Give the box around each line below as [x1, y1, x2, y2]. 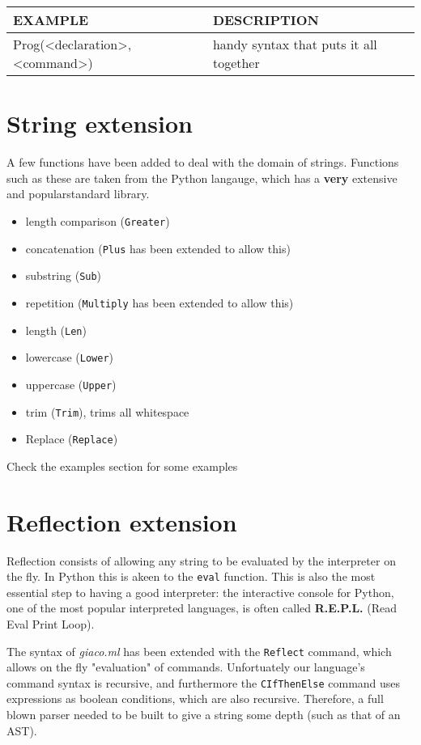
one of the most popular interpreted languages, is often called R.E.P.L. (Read [6, 599, 397, 616]
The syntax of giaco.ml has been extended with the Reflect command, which [6, 642, 392, 659]
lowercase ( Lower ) [25, 349, 114, 366]
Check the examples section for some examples [6, 457, 238, 474]
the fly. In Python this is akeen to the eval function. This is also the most [6, 568, 376, 585]
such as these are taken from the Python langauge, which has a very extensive [6, 169, 398, 186]
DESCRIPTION [212, 11, 319, 29]
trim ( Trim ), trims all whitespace [25, 403, 189, 420]
